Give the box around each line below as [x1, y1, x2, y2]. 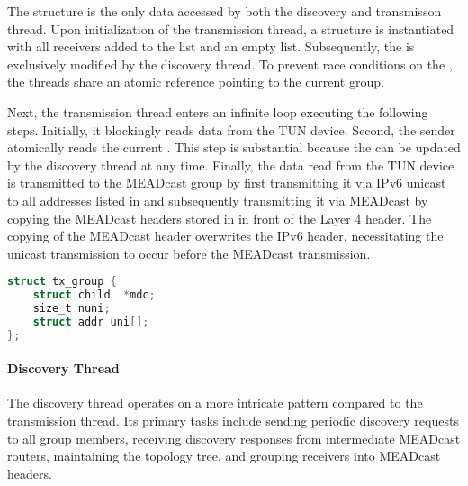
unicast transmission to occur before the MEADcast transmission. [7, 243, 371, 262]
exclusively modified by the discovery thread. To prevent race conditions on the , [7, 54, 453, 73]
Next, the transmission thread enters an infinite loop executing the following [7, 102, 428, 121]
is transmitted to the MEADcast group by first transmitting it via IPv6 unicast [7, 173, 446, 192]
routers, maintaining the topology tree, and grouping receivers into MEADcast [7, 446, 441, 465]
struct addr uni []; [32, 315, 149, 328]
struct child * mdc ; [32, 289, 156, 302]
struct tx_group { [7, 275, 117, 289]
